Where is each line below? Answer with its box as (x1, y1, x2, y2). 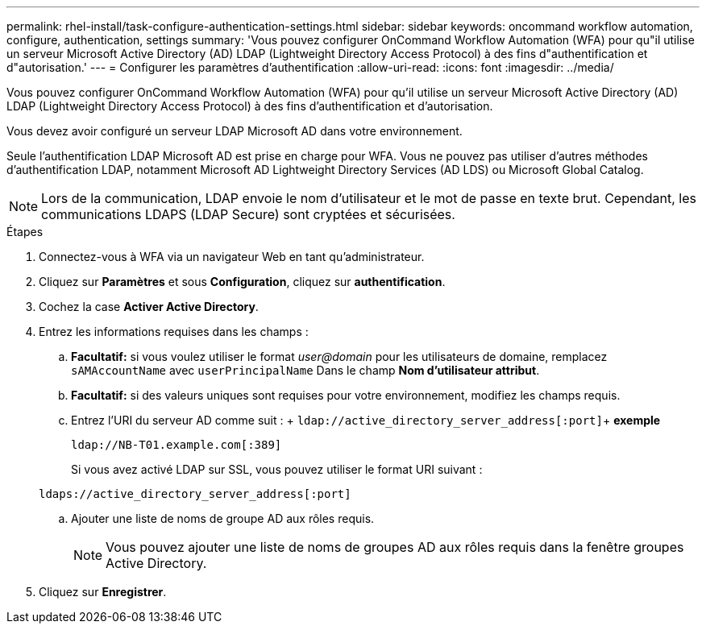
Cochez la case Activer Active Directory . (39, 300, 259, 313)
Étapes (6, 225, 44, 238)
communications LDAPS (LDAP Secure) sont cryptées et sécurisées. (41, 206, 455, 222)
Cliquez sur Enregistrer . (39, 585, 167, 599)
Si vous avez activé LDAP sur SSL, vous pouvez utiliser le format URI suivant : (71, 462, 483, 476)
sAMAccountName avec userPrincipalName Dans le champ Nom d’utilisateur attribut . (71, 363, 540, 377)
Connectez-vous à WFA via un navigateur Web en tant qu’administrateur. (39, 250, 425, 263)
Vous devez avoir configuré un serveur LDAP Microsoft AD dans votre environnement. (6, 124, 463, 138)
